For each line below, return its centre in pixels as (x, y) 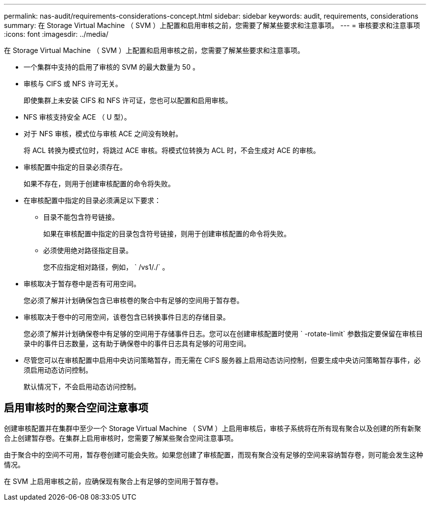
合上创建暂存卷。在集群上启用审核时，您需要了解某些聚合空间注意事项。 (121, 438)
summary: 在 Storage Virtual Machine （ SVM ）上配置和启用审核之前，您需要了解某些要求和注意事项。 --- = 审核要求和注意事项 (212, 25)
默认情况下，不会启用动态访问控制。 (82, 387)
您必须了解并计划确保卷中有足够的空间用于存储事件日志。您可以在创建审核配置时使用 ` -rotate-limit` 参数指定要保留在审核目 (223, 334)
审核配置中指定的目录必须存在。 (75, 167)
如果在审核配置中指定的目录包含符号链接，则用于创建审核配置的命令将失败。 (167, 234)
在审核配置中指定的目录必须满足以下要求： (92, 200)
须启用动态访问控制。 (58, 370)
